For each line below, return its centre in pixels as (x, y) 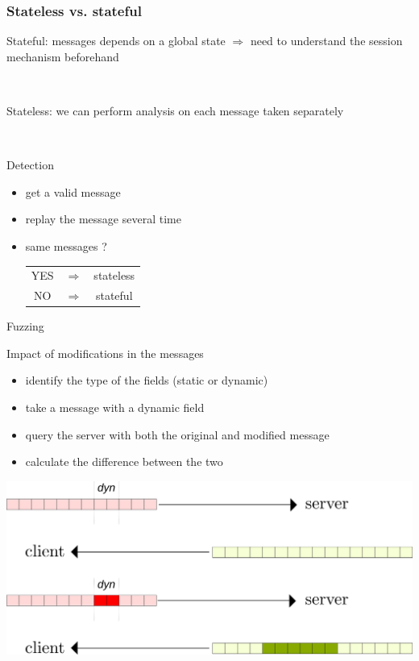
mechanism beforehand (63, 56)
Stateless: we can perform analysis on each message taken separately (175, 110)
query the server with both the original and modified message (177, 434)
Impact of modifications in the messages (105, 353)
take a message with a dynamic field (115, 407)
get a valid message (73, 191)
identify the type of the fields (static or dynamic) (147, 380)
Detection (30, 165)
